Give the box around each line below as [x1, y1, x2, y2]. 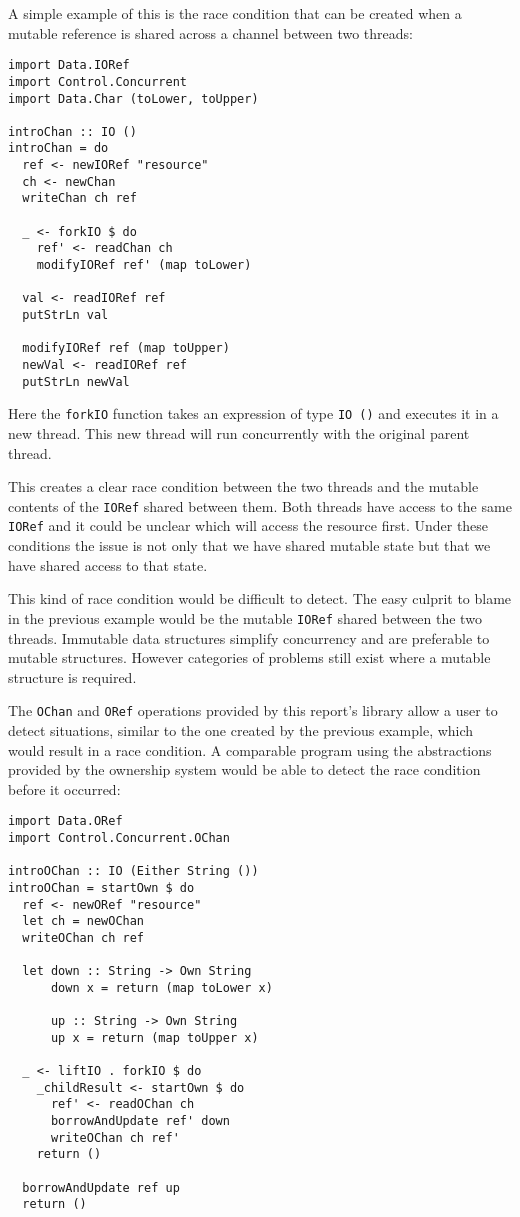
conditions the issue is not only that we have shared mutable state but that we [8, 535, 491, 556]
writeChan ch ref [22, 191, 137, 206]
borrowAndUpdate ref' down [50, 1114, 230, 1129]
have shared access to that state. [8, 554, 208, 575]
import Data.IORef [8, 58, 130, 73]
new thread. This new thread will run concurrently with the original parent [8, 422, 470, 443]
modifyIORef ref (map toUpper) [22, 341, 230, 356]
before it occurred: [8, 778, 121, 799]
